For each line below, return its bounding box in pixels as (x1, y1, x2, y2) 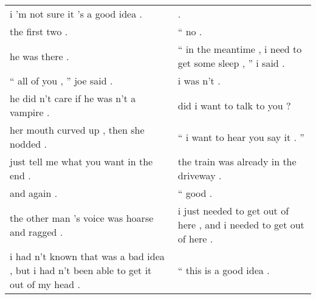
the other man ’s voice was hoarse (10, 210, 154, 225)
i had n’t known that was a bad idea (10, 249, 165, 263)
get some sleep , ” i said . (177, 56, 285, 70)
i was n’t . (177, 74, 221, 88)
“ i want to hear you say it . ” (177, 129, 304, 144)
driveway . (177, 168, 222, 182)
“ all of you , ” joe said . (10, 74, 113, 88)
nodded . (10, 137, 47, 151)
